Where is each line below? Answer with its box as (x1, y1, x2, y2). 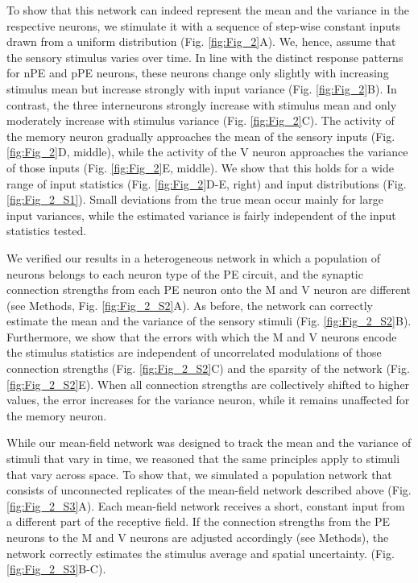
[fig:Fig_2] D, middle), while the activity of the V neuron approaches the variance (6, 143, 408, 160)
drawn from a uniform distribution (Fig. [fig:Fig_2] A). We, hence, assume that (6, 33, 396, 50)
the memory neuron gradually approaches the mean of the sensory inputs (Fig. (6, 127, 395, 144)
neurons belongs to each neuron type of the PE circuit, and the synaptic (6, 265, 363, 282)
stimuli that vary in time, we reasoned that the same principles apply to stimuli (6, 450, 400, 467)
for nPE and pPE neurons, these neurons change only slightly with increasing (6, 64, 389, 81)
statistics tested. (6, 222, 87, 239)
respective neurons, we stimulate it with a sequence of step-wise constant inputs (6, 17, 401, 34)
